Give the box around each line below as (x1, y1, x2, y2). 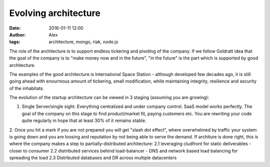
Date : (9, 25, 21, 31)
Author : (9, 31, 26, 37)
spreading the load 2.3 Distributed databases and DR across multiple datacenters (9, 155, 177, 161)
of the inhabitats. (9, 85, 44, 91)
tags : (9, 39, 20, 45)
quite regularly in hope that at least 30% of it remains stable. (21, 117, 146, 123)
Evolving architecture (9, 7, 101, 18)
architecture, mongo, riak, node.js (48, 39, 118, 45)
